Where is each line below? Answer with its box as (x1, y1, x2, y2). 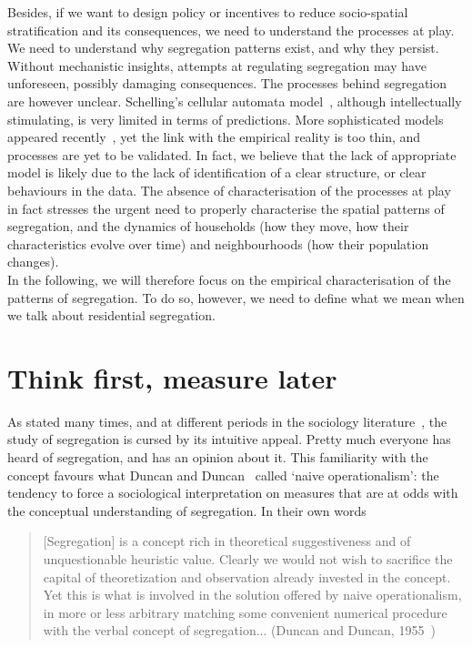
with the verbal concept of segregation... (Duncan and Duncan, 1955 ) (43, 621, 436, 640)
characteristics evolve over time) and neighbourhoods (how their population (7, 234, 429, 253)
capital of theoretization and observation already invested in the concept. (43, 567, 451, 586)
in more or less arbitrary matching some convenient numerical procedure (43, 602, 447, 622)
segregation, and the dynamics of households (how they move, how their (7, 217, 409, 236)
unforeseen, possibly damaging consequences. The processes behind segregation (7, 74, 447, 93)
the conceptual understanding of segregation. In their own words (7, 500, 367, 520)
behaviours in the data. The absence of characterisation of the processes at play (7, 180, 451, 199)
